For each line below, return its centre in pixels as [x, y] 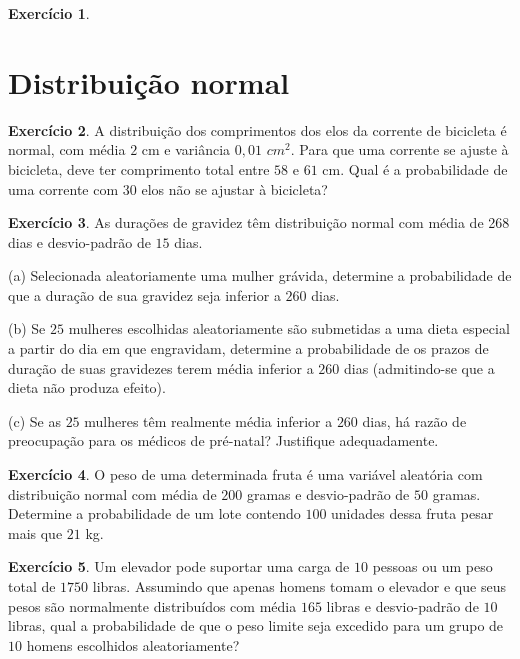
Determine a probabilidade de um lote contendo [154, 513]
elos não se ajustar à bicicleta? [234, 188]
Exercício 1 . [49, 13]
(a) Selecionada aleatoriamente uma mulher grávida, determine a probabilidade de [260, 275]
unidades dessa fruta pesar [412, 513]
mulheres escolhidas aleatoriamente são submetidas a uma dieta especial [289, 328]
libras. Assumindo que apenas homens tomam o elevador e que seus [299, 586]
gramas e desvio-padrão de [328, 493]
